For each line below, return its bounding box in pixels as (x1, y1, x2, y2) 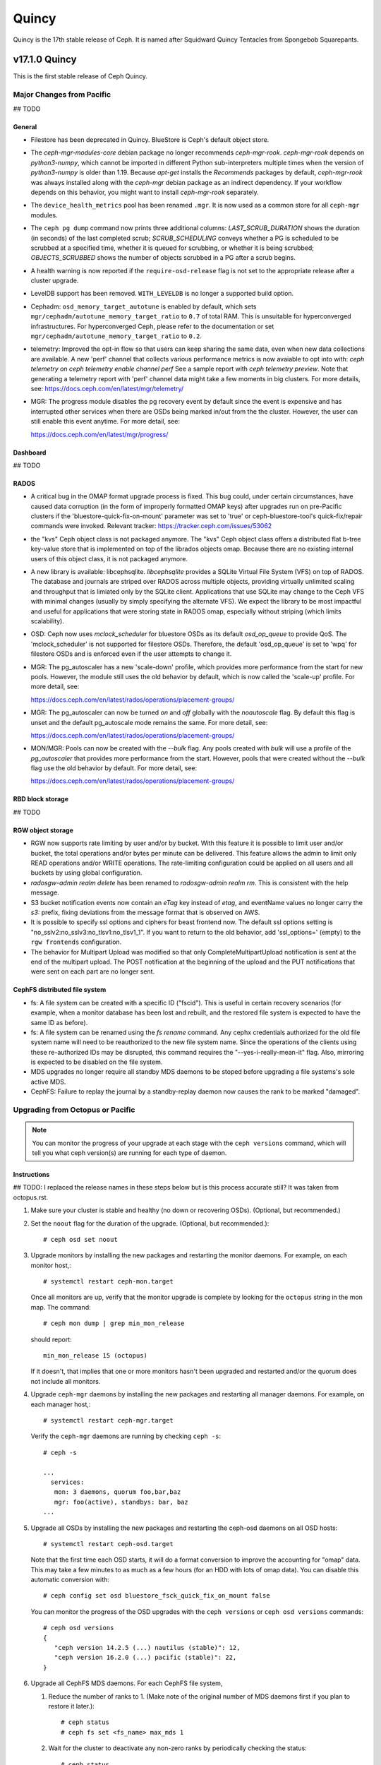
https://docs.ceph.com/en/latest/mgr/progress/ (30, 430, 169, 438)
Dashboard (13, 448, 47, 457)
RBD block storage (13, 795, 69, 803)
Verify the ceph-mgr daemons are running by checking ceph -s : (30, 1432, 222, 1440)
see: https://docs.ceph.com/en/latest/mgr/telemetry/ (30, 384, 184, 393)
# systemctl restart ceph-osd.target (43, 1540, 174, 1548)
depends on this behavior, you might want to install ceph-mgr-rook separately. (30, 188, 259, 196)
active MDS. (30, 1077, 66, 1086)
